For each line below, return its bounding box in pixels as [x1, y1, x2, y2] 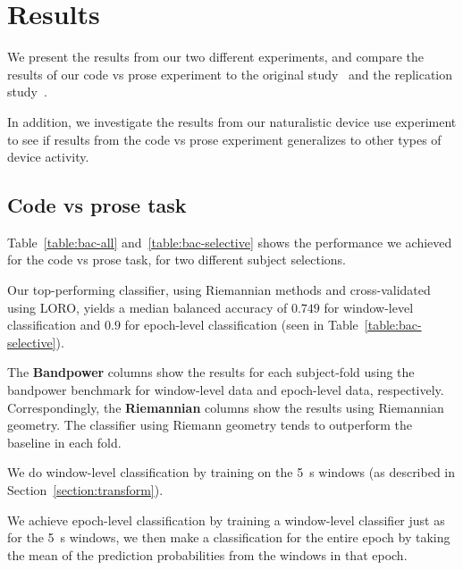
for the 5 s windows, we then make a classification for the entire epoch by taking [7, 528, 450, 547]
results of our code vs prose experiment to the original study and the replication [7, 64, 453, 83]
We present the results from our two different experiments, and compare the [7, 47, 425, 66]
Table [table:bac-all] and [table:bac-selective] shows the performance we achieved [7, 232, 452, 251]
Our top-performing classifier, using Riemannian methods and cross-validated [7, 281, 431, 299]
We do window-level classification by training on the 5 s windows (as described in [7, 463, 456, 482]
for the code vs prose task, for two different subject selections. [7, 250, 346, 269]
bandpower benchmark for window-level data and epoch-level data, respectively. [7, 381, 444, 399]
